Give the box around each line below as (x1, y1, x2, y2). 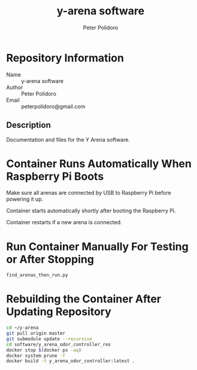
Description (6, 120, 51, 130)
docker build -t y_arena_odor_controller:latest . (6, 358, 135, 364)
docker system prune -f (6, 353, 66, 359)
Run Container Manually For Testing (6, 240, 189, 253)
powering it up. (6, 195, 44, 203)
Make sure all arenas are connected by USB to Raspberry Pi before (6, 189, 172, 197)
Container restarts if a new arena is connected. (6, 219, 122, 226)
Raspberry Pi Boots (6, 169, 104, 183)
